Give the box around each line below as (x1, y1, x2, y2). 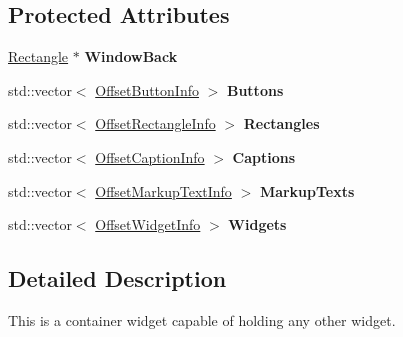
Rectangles (243, 113, 320, 134)
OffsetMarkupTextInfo (95, 180, 232, 201)
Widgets (228, 214, 287, 235)
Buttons (226, 79, 284, 100)
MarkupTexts (259, 180, 355, 201)
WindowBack (84, 46, 178, 67)
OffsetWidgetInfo (95, 214, 201, 235)
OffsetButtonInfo (95, 79, 199, 100)
